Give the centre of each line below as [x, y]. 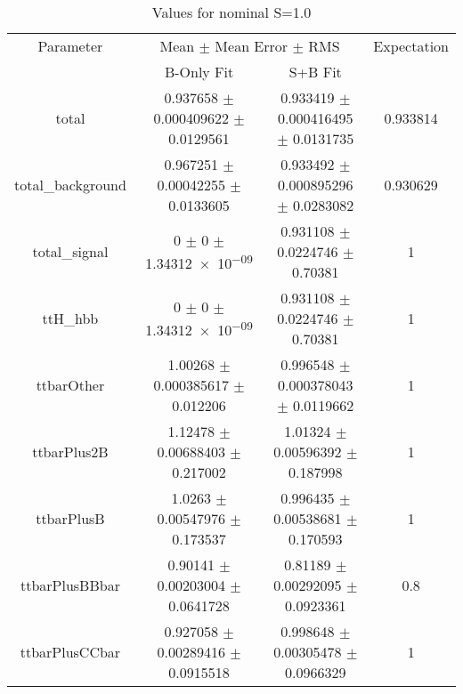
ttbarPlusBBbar [70, 585]
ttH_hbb [70, 318]
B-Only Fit [199, 72]
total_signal [70, 251]
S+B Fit [315, 72]
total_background [70, 185]
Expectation [411, 46]
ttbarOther [70, 385]
